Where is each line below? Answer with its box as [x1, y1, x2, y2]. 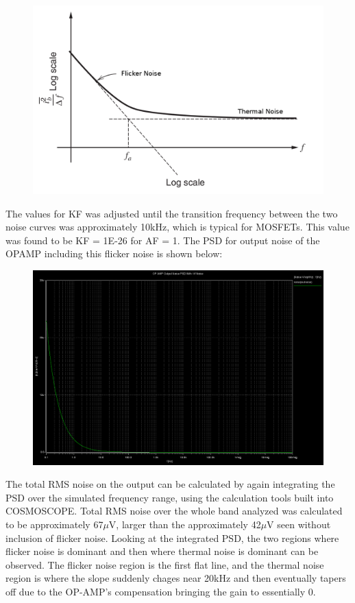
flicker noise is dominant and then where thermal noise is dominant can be [5, 544, 319, 558]
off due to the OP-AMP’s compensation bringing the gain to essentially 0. [5, 584, 316, 598]
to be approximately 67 [5, 517, 103, 531]
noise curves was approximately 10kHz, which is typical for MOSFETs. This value [5, 220, 350, 234]
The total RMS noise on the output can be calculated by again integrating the [5, 477, 335, 491]
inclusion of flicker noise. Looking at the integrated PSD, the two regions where [5, 530, 339, 545]
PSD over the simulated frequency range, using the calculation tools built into [5, 490, 334, 504]
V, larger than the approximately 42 [108, 517, 261, 531]
